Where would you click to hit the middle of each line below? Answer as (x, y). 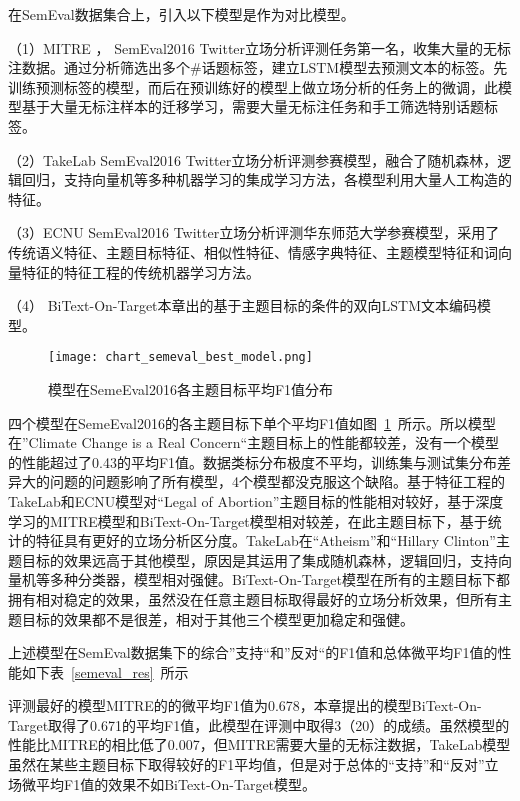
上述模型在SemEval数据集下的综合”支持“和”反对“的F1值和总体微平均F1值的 (253, 652)
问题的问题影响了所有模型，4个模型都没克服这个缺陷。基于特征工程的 (277, 481)
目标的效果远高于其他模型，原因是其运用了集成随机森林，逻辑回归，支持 (259, 559)
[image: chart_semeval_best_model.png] (180, 357)
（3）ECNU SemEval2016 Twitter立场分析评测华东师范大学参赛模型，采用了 (254, 232)
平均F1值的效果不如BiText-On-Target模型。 (176, 783)
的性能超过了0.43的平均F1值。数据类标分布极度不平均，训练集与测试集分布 (253, 461)
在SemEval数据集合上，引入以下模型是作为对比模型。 (181, 14)
